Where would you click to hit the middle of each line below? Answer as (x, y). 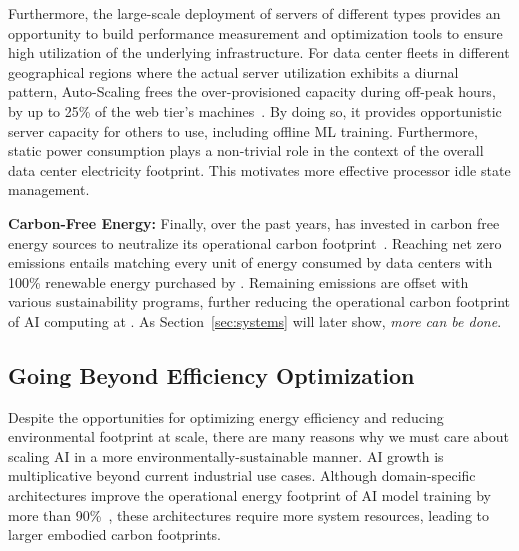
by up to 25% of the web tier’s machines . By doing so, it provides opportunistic (255, 110)
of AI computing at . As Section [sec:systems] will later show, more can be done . (255, 320)
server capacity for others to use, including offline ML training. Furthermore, (243, 130)
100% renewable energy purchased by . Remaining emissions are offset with (238, 281)
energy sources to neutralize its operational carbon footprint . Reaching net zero (255, 242)
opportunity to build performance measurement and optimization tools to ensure (255, 32)
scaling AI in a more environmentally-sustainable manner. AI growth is (226, 455)
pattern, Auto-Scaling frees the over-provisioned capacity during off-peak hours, (252, 91)
